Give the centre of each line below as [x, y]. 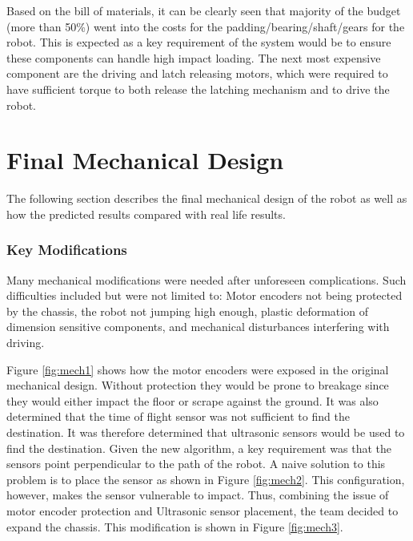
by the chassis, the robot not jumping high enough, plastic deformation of [187, 311]
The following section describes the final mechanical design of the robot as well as [207, 198]
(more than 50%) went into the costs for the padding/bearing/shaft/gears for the [206, 26]
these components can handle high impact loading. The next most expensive [194, 57]
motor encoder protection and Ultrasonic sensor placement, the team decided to [202, 511]
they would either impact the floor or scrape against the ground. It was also [192, 400]
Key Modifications [67, 250]
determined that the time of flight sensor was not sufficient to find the [178, 416]
